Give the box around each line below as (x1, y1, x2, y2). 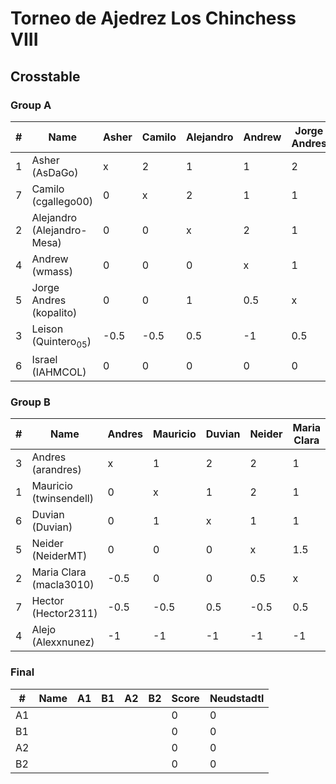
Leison (31, 322, 64, 336)
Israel (31, 353, 58, 367)
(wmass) (31, 264, 73, 278)
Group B (10, 395, 51, 409)
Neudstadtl (209, 691, 265, 705)
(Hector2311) (31, 607, 98, 621)
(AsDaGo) (31, 165, 79, 179)
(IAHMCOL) (31, 365, 87, 379)
